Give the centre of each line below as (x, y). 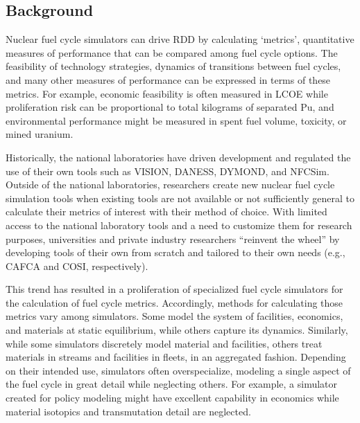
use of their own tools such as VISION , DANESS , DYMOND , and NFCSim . (168, 171)
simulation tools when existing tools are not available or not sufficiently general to (180, 198)
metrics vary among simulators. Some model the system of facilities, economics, (174, 316)
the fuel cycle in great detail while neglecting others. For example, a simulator (172, 384)
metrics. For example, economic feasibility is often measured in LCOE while (167, 93)
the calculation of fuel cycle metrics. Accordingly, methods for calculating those (174, 302)
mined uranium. (40, 134)
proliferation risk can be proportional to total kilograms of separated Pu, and (170, 107)
